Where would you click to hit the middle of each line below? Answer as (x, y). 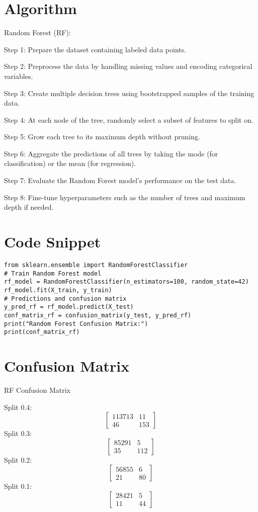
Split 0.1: (18, 486)
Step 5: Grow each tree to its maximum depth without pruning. (102, 137)
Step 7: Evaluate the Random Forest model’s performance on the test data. (120, 180)
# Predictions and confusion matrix (65, 298)
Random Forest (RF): (37, 32)
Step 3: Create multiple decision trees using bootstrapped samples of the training (129, 93)
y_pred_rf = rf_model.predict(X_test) (69, 307)
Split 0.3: (18, 433)
